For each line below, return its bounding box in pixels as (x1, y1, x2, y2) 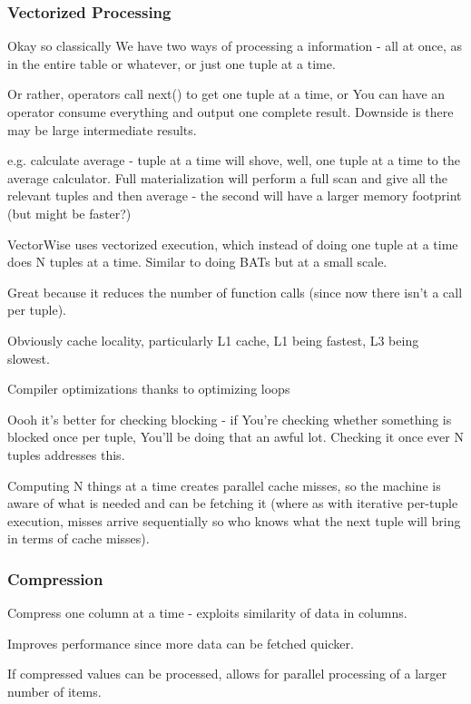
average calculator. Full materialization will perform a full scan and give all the (7, 168, 448, 187)
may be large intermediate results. (7, 120, 197, 139)
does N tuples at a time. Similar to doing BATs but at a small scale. (7, 252, 388, 271)
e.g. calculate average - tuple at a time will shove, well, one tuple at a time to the (7, 151, 460, 170)
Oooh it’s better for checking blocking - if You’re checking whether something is (7, 409, 452, 428)
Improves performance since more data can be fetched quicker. (7, 633, 354, 652)
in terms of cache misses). (7, 529, 150, 548)
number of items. (7, 681, 102, 700)
